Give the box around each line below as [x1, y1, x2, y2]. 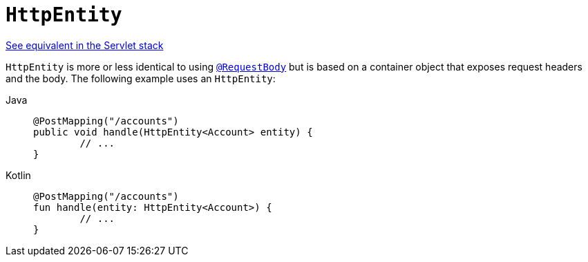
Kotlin [6, 169, 31, 181]
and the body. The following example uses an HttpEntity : [6, 72, 276, 84]
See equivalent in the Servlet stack [6, 39, 164, 51]
